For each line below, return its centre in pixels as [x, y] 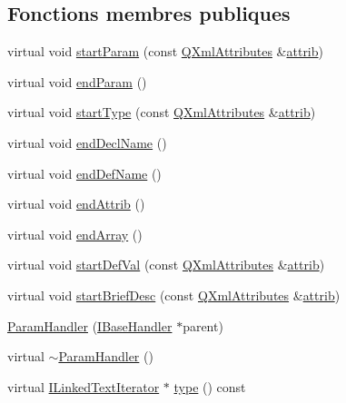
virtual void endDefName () [84, 173]
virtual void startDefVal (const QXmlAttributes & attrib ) [166, 265]
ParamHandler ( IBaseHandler [90, 325]
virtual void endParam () [77, 81]
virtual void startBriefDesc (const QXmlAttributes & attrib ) [174, 295]
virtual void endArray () [75, 234]
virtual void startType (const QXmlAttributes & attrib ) [162, 112]
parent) [203, 325]
